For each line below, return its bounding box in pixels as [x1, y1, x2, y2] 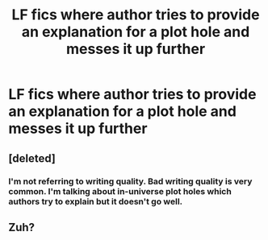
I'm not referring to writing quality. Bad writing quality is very [8, 176, 253, 187]
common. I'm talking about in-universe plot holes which [8, 185, 232, 197]
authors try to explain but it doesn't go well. [8, 196, 183, 207]
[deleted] [8, 151, 57, 165]
